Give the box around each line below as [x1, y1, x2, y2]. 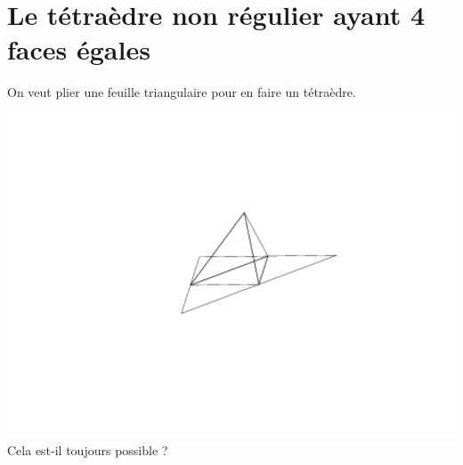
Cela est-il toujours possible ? [7, 440, 168, 459]
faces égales [7, 31, 150, 68]
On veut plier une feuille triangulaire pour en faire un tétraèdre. [7, 83, 356, 101]
